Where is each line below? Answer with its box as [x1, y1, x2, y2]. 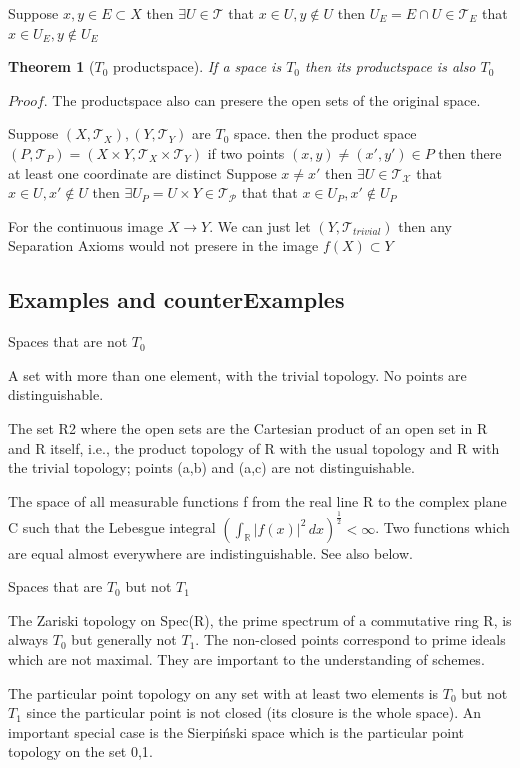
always [8, 629, 49, 650]
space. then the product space [234, 123, 417, 144]
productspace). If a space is [113, 56, 282, 77]
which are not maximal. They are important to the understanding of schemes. [8, 649, 485, 670]
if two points [207, 142, 285, 163]
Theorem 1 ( [8, 56, 95, 77]
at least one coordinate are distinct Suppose [8, 162, 277, 183]
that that [241, 182, 298, 203]
